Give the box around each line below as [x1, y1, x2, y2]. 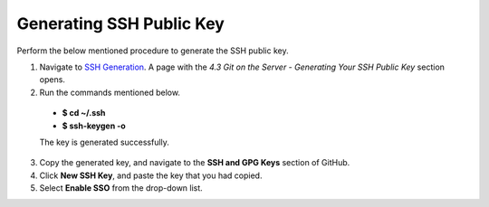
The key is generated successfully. [39, 136, 169, 147]
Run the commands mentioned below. [39, 87, 181, 98]
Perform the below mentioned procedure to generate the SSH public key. [16, 45, 289, 56]
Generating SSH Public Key [16, 14, 225, 33]
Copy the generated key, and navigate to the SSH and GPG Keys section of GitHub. [39, 157, 350, 168]
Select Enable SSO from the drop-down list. [39, 183, 203, 193]
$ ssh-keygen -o [62, 120, 126, 131]
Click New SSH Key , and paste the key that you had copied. [39, 170, 263, 181]
